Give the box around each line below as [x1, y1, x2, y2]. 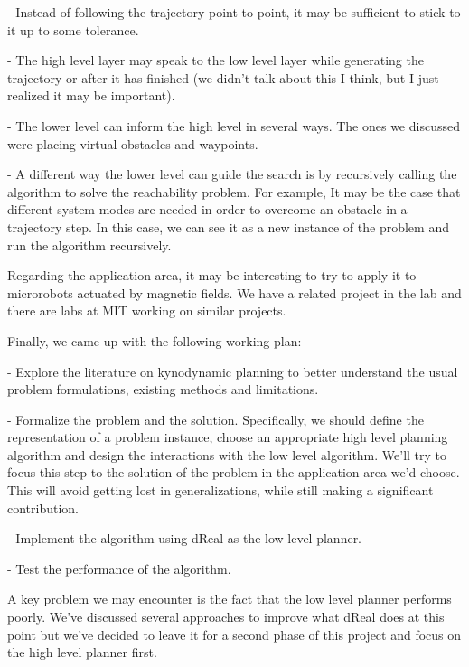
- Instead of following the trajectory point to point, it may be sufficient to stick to [7, 3, 461, 21]
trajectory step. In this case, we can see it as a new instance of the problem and [7, 217, 449, 236]
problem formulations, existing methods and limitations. [7, 380, 319, 399]
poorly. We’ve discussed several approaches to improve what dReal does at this [7, 607, 445, 626]
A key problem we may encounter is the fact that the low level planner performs [7, 589, 452, 608]
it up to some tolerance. [7, 20, 139, 39]
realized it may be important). [7, 86, 175, 105]
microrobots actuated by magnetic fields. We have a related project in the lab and [7, 283, 462, 302]
